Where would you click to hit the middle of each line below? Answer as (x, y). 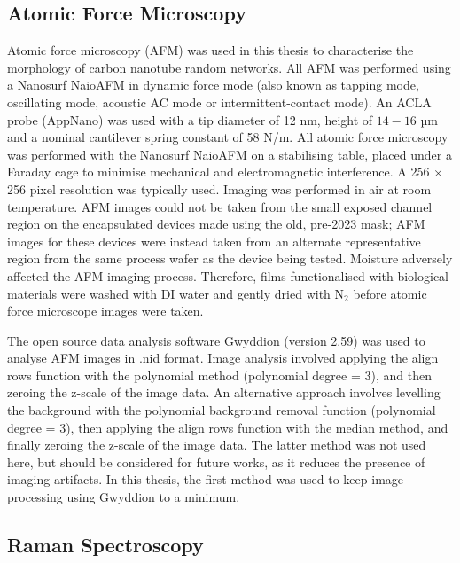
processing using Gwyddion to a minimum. (124, 497)
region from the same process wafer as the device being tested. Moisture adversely (230, 258)
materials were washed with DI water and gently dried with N (176, 293)
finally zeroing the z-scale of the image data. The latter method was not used (217, 445)
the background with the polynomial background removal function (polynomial (222, 410)
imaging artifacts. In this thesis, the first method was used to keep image (206, 479)
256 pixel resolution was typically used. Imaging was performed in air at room (219, 188)
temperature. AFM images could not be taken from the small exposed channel (220, 206)
